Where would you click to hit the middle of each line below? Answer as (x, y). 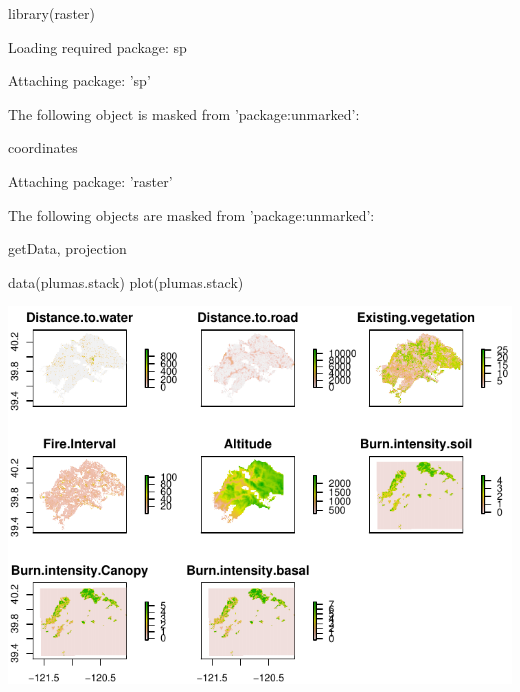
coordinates (43, 147)
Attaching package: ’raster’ (90, 180)
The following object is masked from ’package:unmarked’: (184, 113)
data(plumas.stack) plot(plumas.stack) (126, 281)
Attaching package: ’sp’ (79, 80)
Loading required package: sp (97, 46)
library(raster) (51, 13)
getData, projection (67, 248)
